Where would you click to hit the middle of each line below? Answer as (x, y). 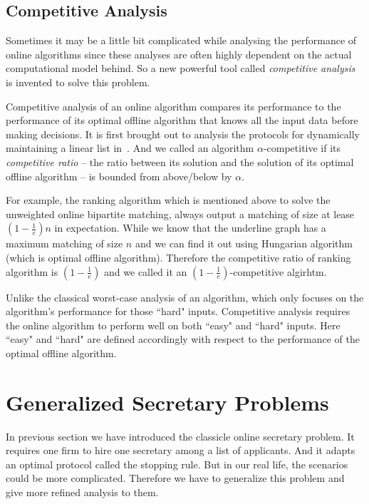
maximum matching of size (64, 243)
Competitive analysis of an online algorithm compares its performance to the (173, 106)
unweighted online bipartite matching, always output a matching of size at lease (180, 214)
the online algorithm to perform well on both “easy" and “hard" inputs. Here (173, 325)
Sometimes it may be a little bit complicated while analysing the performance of (181, 40)
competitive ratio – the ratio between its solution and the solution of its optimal (180, 161)
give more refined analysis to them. (82, 492)
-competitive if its (302, 148)
